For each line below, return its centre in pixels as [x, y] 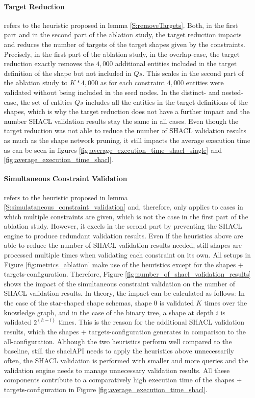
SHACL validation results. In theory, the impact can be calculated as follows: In [124, 293]
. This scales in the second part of [193, 73]
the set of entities [46, 102]
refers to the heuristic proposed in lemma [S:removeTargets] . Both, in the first [121, 25]
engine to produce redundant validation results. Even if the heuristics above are [124, 235]
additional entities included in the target [176, 63]
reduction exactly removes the [49, 63]
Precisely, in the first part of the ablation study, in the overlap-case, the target [122, 54]
